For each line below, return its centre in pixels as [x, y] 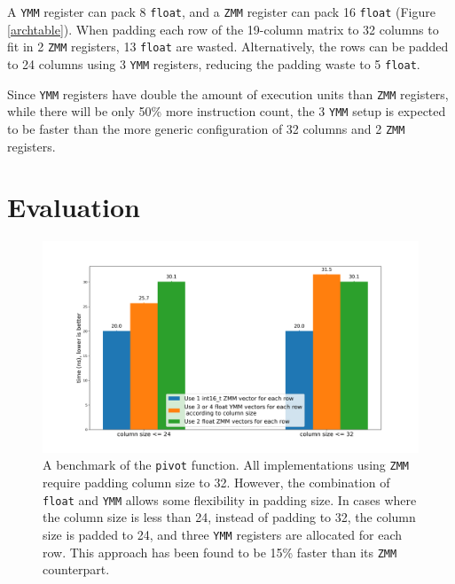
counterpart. [76, 569]
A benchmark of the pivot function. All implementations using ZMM [226, 465]
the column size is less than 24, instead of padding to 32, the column [229, 517]
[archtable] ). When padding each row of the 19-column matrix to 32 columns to [223, 29]
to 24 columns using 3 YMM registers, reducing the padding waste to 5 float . [214, 63]
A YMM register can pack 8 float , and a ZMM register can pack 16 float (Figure [221, 12]
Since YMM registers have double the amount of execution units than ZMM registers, [228, 93]
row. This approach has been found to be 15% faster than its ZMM [220, 552]
